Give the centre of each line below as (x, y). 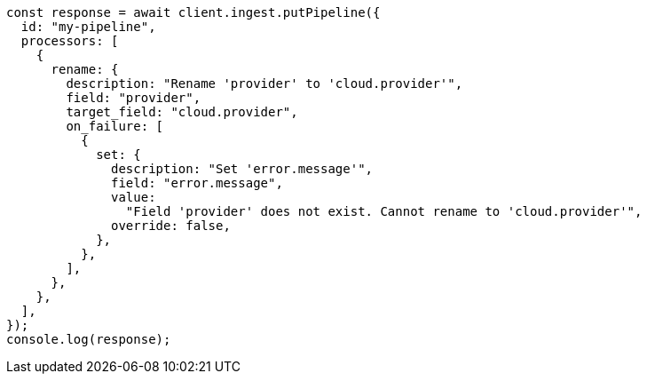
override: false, (171, 226)
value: (134, 197)
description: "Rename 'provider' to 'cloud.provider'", (264, 83)
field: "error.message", (197, 183)
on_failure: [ (115, 126)
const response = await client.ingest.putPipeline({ (193, 12)
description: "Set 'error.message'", (242, 169)
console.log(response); (89, 339)
